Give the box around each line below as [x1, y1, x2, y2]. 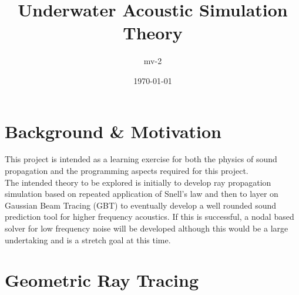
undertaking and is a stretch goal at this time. [5, 233, 171, 246]
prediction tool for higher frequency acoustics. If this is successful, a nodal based [5, 210, 294, 223]
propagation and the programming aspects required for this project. [5, 165, 248, 177]
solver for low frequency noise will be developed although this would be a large [5, 222, 288, 234]
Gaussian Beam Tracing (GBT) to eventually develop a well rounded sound [5, 199, 277, 211]
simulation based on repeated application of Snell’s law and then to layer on [5, 187, 278, 200]
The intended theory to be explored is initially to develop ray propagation [5, 176, 271, 188]
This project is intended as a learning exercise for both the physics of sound [5, 153, 277, 165]
